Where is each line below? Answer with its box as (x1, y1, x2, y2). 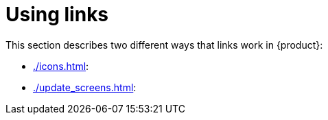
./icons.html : (33, 60, 89, 72)
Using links (5, 3, 109, 26)
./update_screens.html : (33, 81, 137, 93)
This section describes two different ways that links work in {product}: (5, 38, 323, 51)
